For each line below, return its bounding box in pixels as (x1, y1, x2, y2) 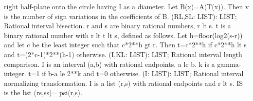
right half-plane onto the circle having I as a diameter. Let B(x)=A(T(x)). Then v (4, 1, 249, 11)
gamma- (217, 59, 241, 69)
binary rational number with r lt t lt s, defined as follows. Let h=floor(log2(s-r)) (4, 30, 243, 40)
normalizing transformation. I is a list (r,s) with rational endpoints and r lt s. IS (4, 78, 243, 88)
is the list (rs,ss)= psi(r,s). (4, 87, 82, 98)
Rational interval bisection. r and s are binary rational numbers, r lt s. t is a (4, 20, 231, 31)
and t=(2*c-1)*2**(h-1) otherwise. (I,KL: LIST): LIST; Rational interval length (4, 49, 242, 59)
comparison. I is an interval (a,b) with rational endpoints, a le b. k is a (4, 59, 215, 69)
